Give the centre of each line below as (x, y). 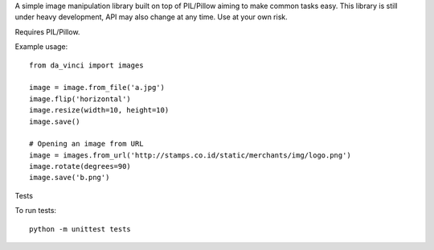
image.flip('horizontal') (80, 99)
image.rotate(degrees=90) (80, 166)
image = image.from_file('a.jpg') (97, 88)
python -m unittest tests (80, 229)
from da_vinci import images (86, 65)
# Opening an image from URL (86, 144)
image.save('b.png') (70, 178)
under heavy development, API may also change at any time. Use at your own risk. (151, 17)
